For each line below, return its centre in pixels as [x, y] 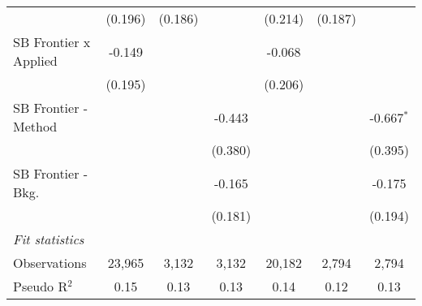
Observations [50, 263]
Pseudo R [41, 286]
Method [35, 126]
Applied [35, 60]
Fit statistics [49, 239]
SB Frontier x [52, 42]
